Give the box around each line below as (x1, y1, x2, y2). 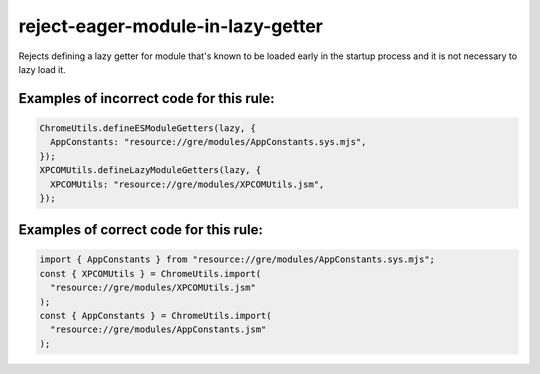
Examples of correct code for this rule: (18, 221, 264, 239)
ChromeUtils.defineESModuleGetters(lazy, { (39, 122, 257, 134)
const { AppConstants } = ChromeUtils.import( (39, 310, 272, 322)
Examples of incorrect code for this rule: (18, 90, 275, 107)
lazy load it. (18, 63, 67, 75)
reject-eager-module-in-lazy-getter (18, 15, 324, 37)
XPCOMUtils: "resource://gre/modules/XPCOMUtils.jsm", (50, 178, 325, 190)
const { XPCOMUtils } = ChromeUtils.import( (39, 268, 262, 279)
